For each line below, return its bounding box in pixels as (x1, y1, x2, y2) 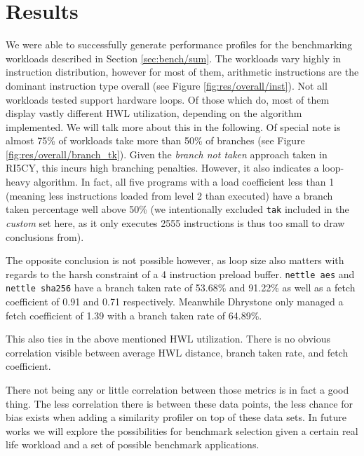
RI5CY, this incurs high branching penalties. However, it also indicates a (6, 160, 319, 175)
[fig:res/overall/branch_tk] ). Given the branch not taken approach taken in (6, 146, 328, 161)
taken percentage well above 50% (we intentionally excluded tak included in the (6, 202, 349, 216)
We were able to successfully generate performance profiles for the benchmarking (6, 37, 353, 52)
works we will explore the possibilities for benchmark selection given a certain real (6, 423, 358, 438)
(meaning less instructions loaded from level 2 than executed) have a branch (6, 188, 333, 202)
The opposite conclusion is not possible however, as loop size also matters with (6, 253, 344, 268)
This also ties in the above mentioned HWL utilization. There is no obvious (6, 331, 331, 346)
